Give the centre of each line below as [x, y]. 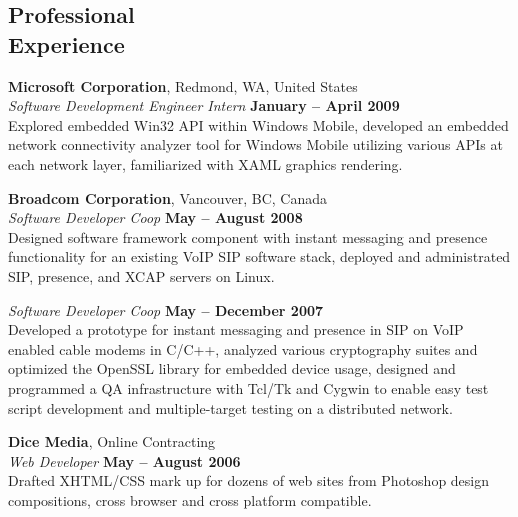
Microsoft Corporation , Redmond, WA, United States [183, 85]
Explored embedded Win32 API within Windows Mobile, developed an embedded [258, 124]
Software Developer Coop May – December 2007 [166, 309]
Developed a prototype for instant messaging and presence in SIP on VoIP [236, 329]
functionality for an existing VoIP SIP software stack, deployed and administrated [259, 256]
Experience [66, 43]
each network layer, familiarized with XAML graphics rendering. [205, 163]
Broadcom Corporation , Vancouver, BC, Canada [168, 197]
